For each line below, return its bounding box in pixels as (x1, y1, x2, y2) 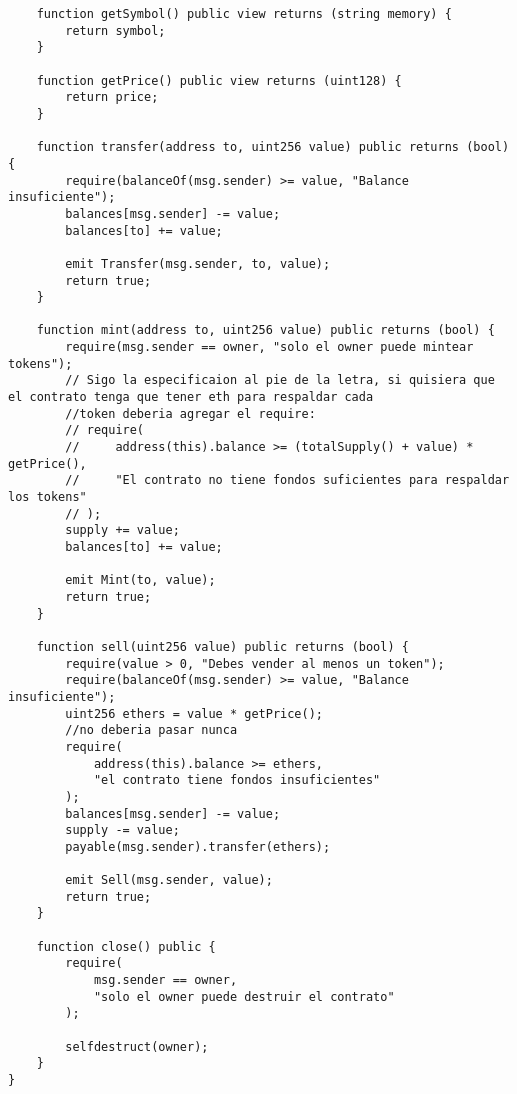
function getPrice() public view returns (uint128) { (36, 73, 402, 88)
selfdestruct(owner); (65, 1039, 209, 1054)
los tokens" (8, 490, 87, 505)
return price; (65, 90, 159, 105)
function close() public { (36, 939, 216, 954)
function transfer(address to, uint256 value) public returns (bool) (36, 140, 510, 155)
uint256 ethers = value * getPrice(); (65, 706, 323, 721)
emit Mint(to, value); (65, 573, 216, 588)
